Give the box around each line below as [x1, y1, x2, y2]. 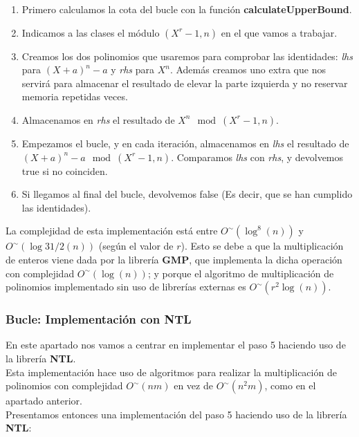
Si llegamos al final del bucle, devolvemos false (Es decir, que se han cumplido [21, 187, 353, 201]
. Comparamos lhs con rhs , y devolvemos [171, 149, 344, 164]
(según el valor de [98, 239, 174, 253]
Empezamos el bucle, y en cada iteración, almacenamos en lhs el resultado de [21, 136, 349, 150]
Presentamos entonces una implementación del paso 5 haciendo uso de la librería [6, 407, 347, 421]
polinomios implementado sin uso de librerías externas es [6, 279, 246, 294]
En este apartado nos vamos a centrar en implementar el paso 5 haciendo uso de [6, 337, 346, 352]
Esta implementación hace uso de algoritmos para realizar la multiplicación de [6, 364, 337, 379]
